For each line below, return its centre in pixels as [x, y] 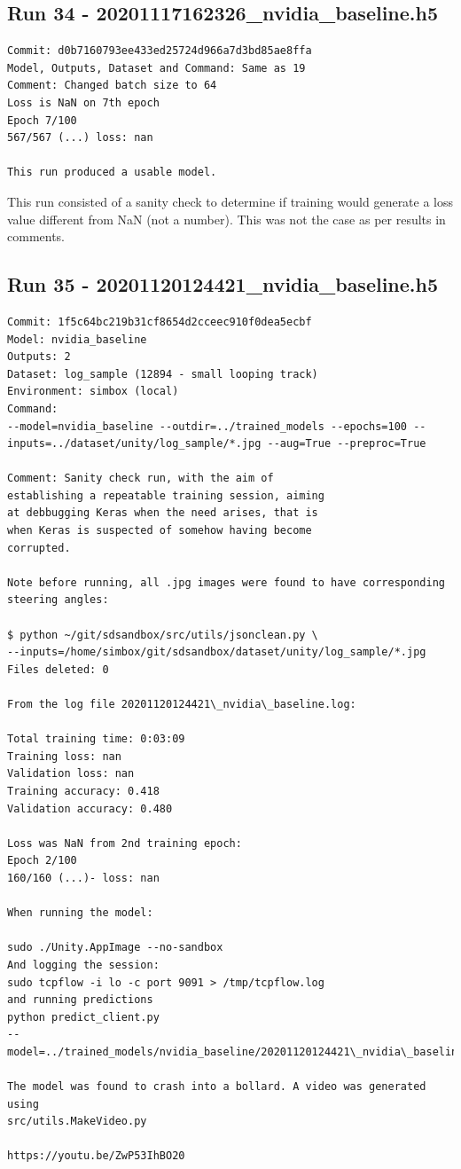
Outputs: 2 [39, 357]
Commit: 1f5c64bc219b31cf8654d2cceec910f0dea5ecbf [160, 322]
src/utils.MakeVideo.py [77, 1122]
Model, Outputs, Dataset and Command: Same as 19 [156, 68]
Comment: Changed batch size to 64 [112, 86]
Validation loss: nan [71, 774]
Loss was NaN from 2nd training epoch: [125, 843]
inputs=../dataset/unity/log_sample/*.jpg [134, 444]
